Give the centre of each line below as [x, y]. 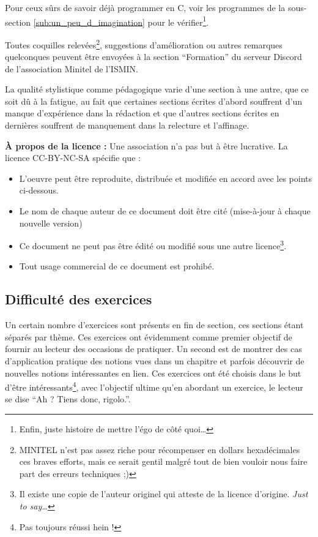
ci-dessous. [39, 190]
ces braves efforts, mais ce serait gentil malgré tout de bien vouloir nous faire [163, 461]
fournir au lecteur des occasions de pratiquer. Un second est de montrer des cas [153, 349]
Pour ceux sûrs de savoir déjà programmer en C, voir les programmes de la [145, 7]
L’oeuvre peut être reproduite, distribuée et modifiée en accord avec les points [165, 178]
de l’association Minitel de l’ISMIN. [72, 68]
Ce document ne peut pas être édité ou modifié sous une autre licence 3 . [153, 245]
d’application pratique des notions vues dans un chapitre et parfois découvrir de [155, 361]
